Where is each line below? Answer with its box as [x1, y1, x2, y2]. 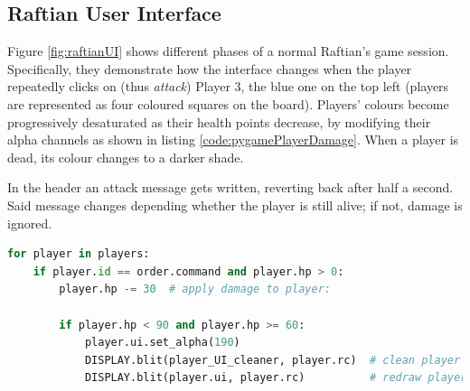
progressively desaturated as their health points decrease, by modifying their [7, 112, 431, 131]
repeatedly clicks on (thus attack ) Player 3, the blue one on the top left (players [7, 77, 449, 96]
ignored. [7, 213, 52, 232]
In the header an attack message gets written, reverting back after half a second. [7, 178, 454, 197]
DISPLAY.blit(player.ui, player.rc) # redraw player [84, 371, 467, 385]
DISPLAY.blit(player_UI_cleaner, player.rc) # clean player [84, 353, 461, 367]
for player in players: [7, 247, 150, 261]
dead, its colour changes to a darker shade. [7, 147, 244, 166]
